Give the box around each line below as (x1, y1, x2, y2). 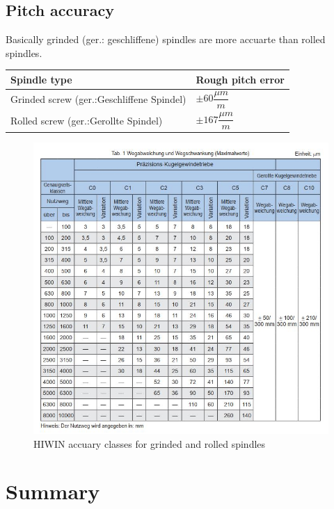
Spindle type (10, 72, 72, 86)
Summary (6, 477, 100, 506)
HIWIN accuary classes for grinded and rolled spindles (33, 436, 266, 451)
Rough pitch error (196, 72, 285, 86)
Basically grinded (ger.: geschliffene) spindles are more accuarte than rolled (6, 32, 326, 47)
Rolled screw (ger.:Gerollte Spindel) (10, 113, 163, 127)
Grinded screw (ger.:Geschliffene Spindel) (10, 92, 186, 106)
